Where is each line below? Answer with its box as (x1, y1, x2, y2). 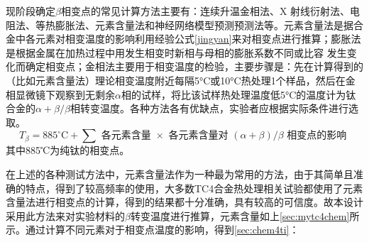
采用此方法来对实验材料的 (6, 208, 125, 223)
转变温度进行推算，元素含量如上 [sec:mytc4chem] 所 (130, 208, 360, 223)
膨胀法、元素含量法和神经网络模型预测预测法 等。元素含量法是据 (55, 17, 353, 32)
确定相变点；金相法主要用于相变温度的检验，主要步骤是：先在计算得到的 (25, 59, 363, 74)
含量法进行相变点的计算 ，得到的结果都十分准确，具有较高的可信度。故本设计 (6, 194, 363, 209)
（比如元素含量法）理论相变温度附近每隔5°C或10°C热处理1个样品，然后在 (6, 72, 346, 87)
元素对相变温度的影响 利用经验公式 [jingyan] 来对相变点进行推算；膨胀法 (35, 31, 361, 46)
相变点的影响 (287, 131, 347, 141)
